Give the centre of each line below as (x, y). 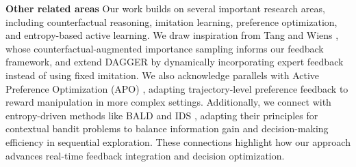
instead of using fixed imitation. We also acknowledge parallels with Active (163, 75)
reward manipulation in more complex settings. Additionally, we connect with (168, 102)
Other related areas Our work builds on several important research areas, (165, 8)
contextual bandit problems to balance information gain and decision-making (167, 128)
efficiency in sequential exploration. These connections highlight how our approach (178, 141)
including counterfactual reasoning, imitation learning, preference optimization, (171, 21)
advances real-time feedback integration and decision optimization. (145, 155)
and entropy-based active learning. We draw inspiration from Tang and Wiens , (172, 35)
